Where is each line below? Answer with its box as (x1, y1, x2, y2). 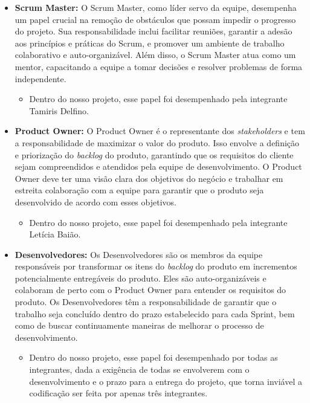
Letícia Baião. (29, 228, 81, 240)
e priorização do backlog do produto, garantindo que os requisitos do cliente (15, 148, 294, 161)
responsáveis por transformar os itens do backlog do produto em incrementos (15, 260, 297, 272)
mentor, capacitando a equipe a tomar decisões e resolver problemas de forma (15, 60, 303, 73)
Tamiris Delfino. (29, 104, 89, 117)
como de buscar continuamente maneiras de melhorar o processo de (15, 319, 264, 332)
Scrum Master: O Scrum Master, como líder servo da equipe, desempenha (15, 1, 297, 13)
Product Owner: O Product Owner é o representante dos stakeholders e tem (15, 124, 305, 137)
